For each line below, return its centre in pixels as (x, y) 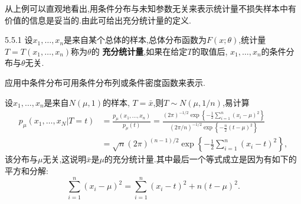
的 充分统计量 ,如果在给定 (139, 51)
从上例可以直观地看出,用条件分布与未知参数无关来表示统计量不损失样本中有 (150, 8)
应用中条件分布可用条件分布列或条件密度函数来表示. (105, 82)
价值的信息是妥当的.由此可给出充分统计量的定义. (98, 20)
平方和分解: (27, 170)
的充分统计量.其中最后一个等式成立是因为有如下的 (200, 159)
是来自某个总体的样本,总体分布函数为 (135, 40)
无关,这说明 (65, 159)
